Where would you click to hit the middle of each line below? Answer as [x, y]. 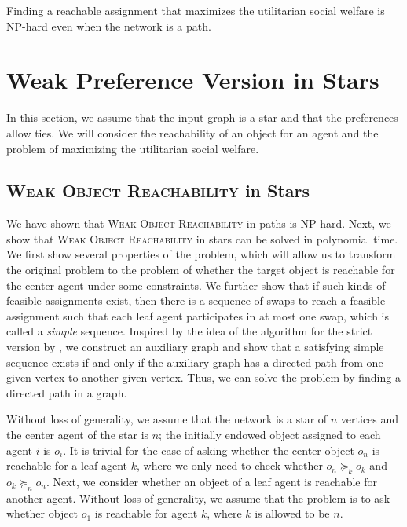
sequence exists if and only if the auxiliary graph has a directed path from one [195, 362]
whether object [42, 513]
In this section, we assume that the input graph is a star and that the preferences [202, 117]
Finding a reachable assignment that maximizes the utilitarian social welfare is [196, 10]
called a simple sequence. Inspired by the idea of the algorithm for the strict [189, 331]
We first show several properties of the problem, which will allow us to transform [201, 254]
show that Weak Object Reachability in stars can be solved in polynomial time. [202, 238]
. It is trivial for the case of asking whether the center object [209, 450]
